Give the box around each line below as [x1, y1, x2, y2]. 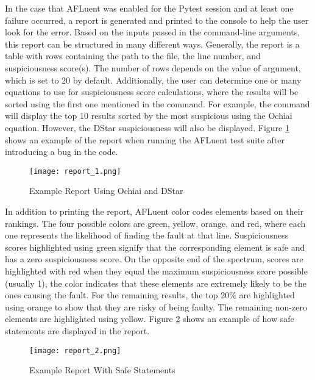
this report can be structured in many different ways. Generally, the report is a [5, 37, 300, 50]
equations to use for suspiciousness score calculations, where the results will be [5, 85, 299, 98]
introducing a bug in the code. [5, 145, 118, 158]
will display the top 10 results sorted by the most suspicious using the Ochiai [5, 109, 292, 122]
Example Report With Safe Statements [29, 364, 175, 376]
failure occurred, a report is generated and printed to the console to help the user [5, 13, 309, 26]
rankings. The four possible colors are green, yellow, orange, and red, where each [5, 217, 306, 229]
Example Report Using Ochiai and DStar [29, 184, 183, 197]
